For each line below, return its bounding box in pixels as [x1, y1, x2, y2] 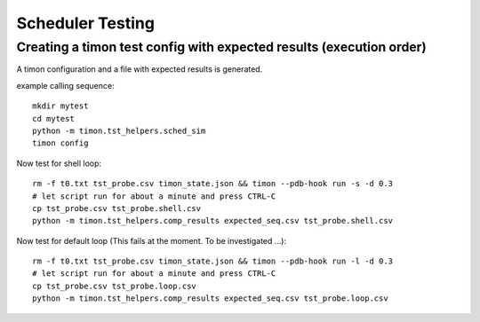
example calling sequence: [16, 80, 115, 90]
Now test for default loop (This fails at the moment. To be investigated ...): [16, 235, 287, 246]
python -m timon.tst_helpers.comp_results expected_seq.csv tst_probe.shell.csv [32, 216, 394, 226]
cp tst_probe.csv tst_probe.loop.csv [32, 280, 197, 291]
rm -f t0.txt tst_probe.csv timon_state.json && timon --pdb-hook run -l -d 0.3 [32, 256, 394, 266]
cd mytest [32, 114, 75, 123]
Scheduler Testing [16, 13, 156, 33]
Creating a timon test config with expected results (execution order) [16, 39, 427, 55]
